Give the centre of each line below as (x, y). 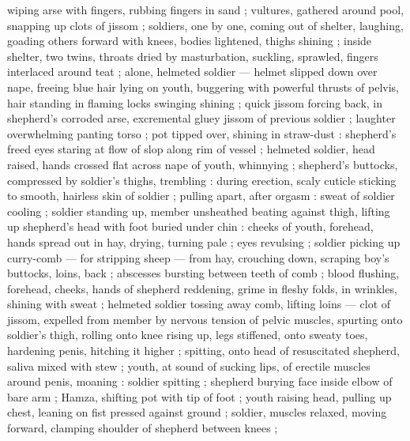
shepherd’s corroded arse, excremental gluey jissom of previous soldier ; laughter (201, 118)
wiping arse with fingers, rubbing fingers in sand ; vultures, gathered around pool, (206, 9)
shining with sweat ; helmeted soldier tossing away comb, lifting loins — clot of (199, 304)
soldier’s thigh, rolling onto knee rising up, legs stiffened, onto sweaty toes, (188, 335)
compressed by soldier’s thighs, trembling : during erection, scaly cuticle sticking (202, 180)
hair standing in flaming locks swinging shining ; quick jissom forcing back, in (195, 102)
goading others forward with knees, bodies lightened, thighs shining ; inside (190, 41)
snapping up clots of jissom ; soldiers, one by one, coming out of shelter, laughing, (205, 25)
